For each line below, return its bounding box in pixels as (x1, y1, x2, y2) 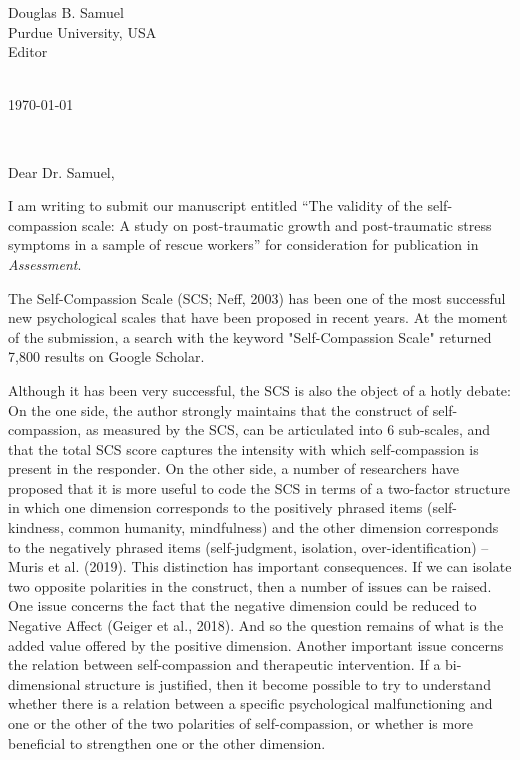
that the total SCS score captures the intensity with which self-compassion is (8, 438, 479, 459)
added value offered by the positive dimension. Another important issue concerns (8, 634, 504, 655)
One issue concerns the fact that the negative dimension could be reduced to (8, 595, 477, 616)
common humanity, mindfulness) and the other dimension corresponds (68, 517, 499, 538)
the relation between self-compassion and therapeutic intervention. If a (8, 654, 441, 675)
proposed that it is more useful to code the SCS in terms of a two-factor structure (8, 477, 510, 498)
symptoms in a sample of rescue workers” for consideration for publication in (8, 234, 479, 255)
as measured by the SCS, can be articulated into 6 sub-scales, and (85, 419, 491, 440)
